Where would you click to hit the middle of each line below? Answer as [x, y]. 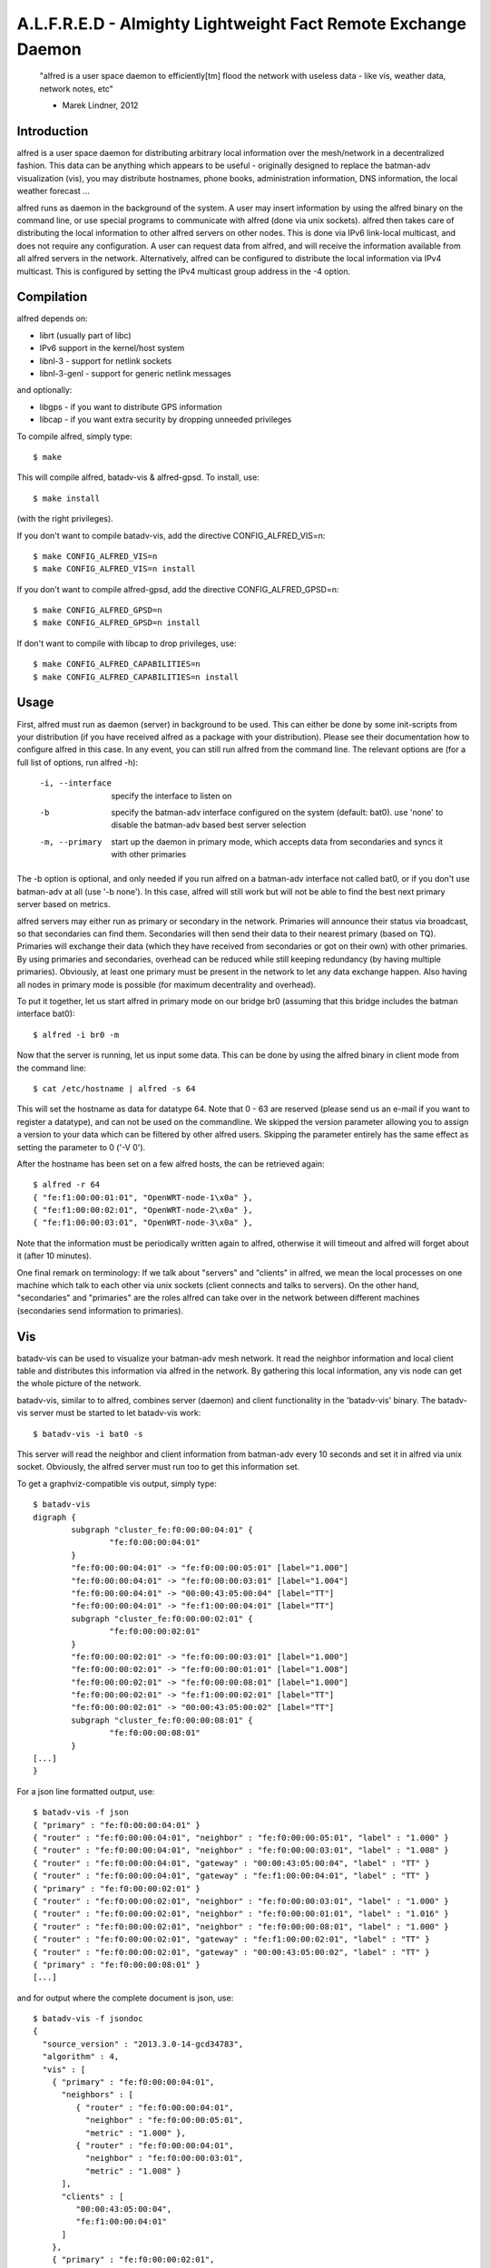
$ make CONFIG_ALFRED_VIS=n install [114, 569]
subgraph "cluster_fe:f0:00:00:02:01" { [162, 1618]
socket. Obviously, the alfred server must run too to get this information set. [158, 1467]
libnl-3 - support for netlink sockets [106, 361]
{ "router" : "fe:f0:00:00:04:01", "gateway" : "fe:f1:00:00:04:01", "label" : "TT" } [231, 1876]
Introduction [53, 131]
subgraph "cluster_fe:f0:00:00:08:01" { [162, 1720]
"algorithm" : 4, [81, 2057]
